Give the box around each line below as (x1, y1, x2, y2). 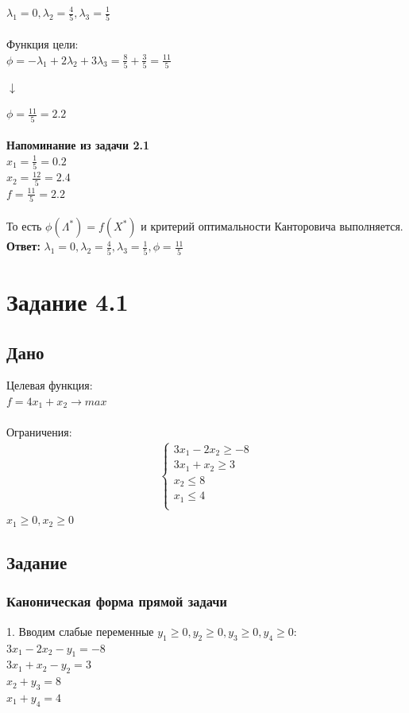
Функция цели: (6, 35, 79, 52)
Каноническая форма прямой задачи (6, 591, 227, 611)
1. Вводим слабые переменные (6, 622, 154, 639)
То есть (6, 218, 42, 234)
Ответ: (6, 238, 41, 254)
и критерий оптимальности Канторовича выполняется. (141, 218, 403, 234)
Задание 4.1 (6, 285, 129, 317)
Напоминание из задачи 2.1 (6, 137, 149, 153)
